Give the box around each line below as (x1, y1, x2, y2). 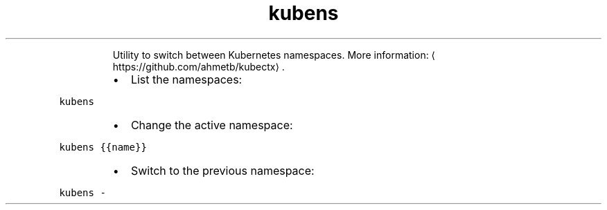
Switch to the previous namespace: (130, 163, 315, 178)
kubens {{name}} (59, 141, 147, 153)
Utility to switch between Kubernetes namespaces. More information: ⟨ (112, 48, 436, 61)
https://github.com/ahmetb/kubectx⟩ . (112, 60, 285, 73)
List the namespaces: (130, 72, 243, 86)
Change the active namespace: (130, 117, 293, 132)
